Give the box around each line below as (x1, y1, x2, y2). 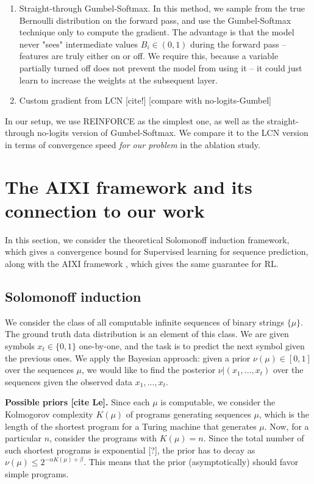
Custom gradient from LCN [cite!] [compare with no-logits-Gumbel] (19, 94, 271, 107)
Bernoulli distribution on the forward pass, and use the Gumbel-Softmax (19, 13, 291, 26)
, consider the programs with (49, 432, 157, 444)
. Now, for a (264, 419, 309, 432)
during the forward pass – (190, 37, 287, 50)
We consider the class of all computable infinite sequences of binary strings (5, 315, 284, 328)
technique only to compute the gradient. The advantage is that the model (19, 26, 294, 38)
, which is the (259, 407, 309, 420)
